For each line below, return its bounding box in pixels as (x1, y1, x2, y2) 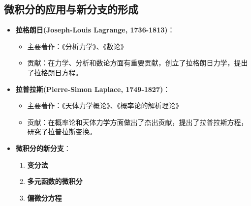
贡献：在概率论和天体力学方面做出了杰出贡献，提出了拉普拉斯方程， (27, 117, 248, 127)
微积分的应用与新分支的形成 (4, 1, 138, 17)
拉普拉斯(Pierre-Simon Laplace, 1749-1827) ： (15, 84, 170, 94)
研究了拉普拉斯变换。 (27, 126, 96, 137)
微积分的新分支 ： (15, 143, 71, 153)
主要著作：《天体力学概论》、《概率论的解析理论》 (27, 100, 183, 111)
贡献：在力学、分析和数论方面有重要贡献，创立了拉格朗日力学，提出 (27, 58, 248, 68)
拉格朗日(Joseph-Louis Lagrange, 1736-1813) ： (15, 25, 175, 35)
